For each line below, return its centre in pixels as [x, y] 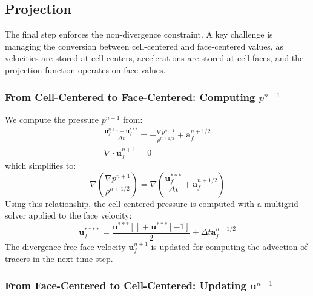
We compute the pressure [52, 119]
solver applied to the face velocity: [68, 215]
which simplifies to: [41, 166]
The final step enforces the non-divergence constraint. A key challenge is [139, 34]
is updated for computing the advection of [229, 247]
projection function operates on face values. [85, 69]
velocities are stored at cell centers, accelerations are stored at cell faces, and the [154, 58]
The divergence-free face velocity [65, 247]
